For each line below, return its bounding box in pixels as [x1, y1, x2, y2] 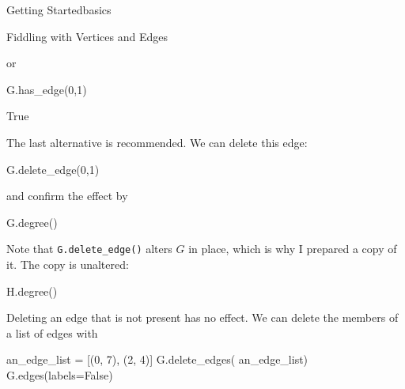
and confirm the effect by [6, 187, 128, 204]
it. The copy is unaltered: [6, 256, 129, 272]
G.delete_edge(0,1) [6, 161, 100, 177]
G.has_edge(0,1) [6, 81, 87, 97]
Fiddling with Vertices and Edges [6, 28, 168, 44]
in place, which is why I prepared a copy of [188, 240, 397, 257]
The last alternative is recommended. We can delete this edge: [6, 134, 308, 150]
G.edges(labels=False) [6, 366, 113, 383]
